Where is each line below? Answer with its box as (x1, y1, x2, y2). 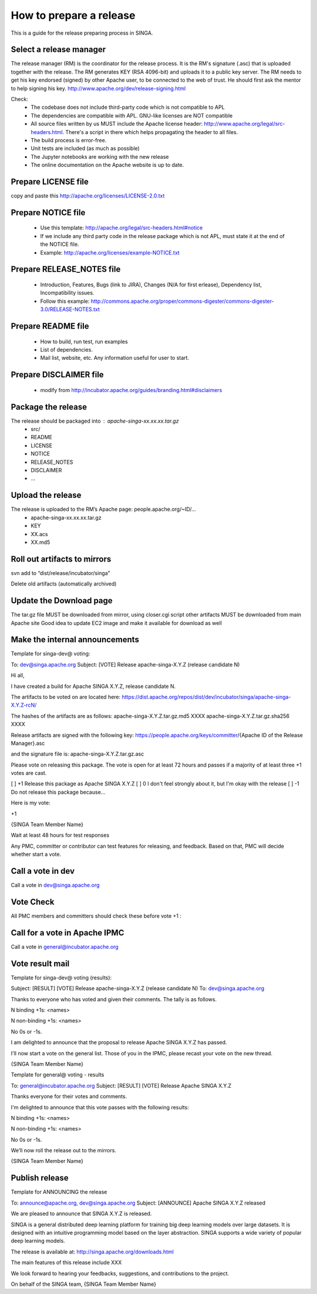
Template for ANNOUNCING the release (11, 1188, 107, 1196)
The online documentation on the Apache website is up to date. (31, 162, 184, 169)
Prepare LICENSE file (11, 176, 89, 186)
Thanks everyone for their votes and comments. (11, 1093, 127, 1100)
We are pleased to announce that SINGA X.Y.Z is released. (11, 1210, 152, 1217)
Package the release (11, 402, 87, 412)
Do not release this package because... (11, 788, 106, 795)
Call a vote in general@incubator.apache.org (11, 943, 119, 950)
